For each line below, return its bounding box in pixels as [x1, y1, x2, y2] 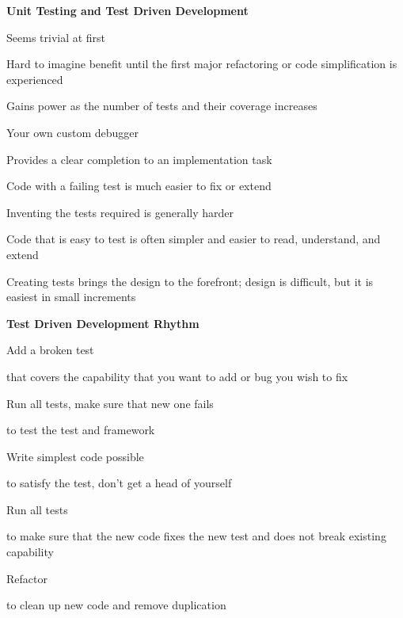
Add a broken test [6, 341, 94, 358]
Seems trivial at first [6, 29, 106, 45]
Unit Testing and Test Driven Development [6, 2, 249, 18]
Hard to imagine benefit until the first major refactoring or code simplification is [6, 55, 397, 72]
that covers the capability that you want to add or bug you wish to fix [6, 368, 348, 384]
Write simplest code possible [6, 448, 144, 464]
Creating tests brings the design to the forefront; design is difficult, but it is [6, 273, 374, 289]
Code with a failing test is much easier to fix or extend [6, 177, 272, 194]
